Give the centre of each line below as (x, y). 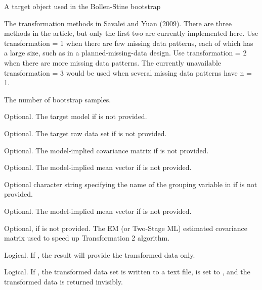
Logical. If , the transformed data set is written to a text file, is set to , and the (127, 272)
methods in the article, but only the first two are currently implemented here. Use (131, 33)
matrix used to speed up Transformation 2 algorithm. (87, 238)
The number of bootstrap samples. (58, 99)
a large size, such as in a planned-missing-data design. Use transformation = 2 (125, 53)
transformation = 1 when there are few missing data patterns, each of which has (129, 43)
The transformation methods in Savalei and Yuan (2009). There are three (118, 23)
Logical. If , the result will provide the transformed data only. (100, 254)
